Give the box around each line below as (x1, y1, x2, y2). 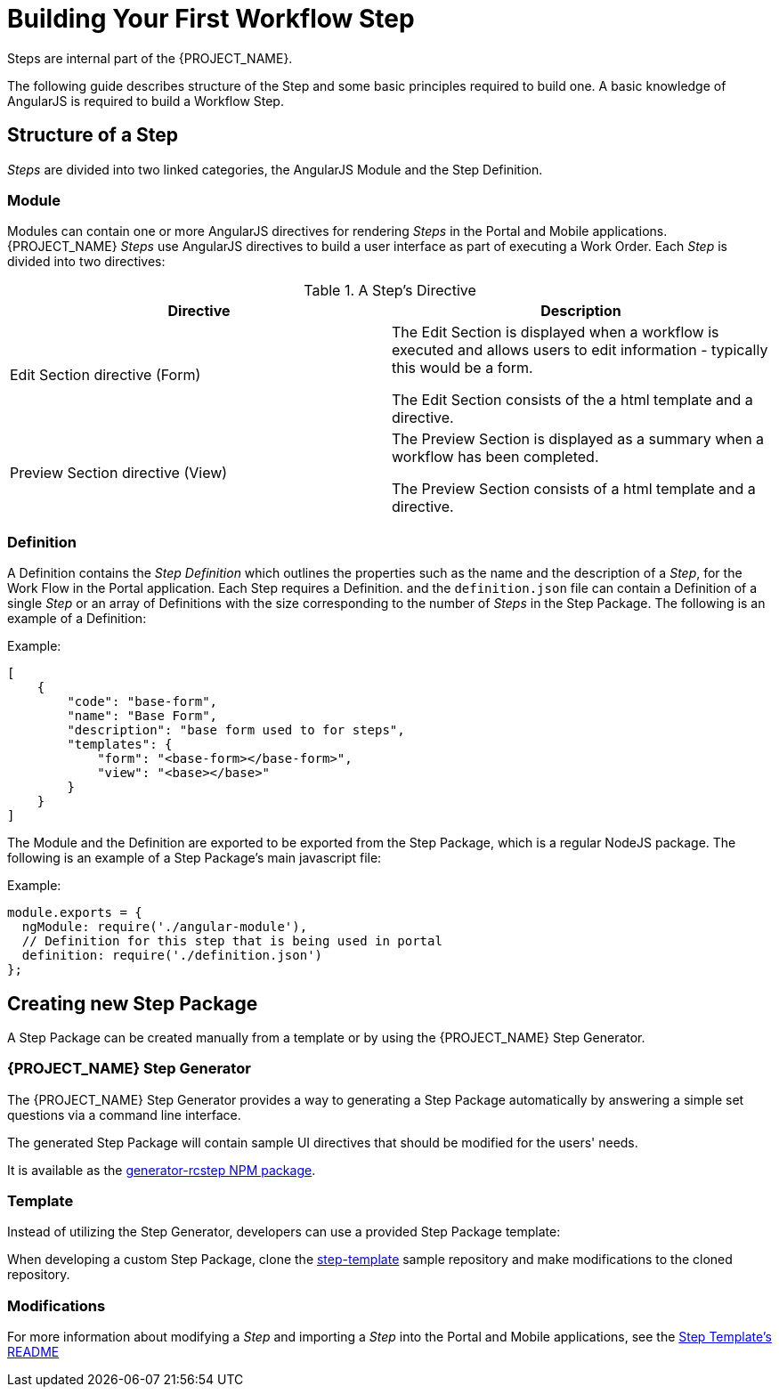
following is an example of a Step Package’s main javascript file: (7, 850, 382, 866)
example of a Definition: (7, 611, 147, 627)
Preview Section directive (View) (10, 464, 228, 482)
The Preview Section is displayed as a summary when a (392, 430, 765, 449)
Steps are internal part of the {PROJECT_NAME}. (7, 50, 293, 66)
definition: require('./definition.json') (21, 948, 323, 963)
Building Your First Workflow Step (7, 4, 415, 34)
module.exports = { (7, 905, 142, 920)
